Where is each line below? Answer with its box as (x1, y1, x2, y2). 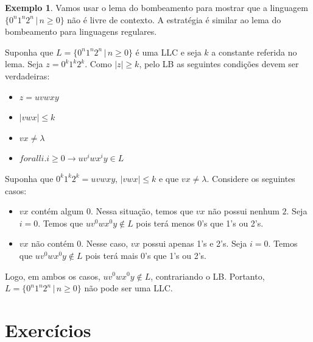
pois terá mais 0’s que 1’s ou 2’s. (85, 249, 207, 261)
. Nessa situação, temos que (90, 205, 194, 217)
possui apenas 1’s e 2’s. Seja (142, 237, 247, 250)
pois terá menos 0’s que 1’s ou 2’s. (136, 216, 264, 229)
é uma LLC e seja (135, 45, 202, 58)
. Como (85, 57, 112, 70)
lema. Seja (5, 57, 43, 70)
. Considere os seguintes (206, 172, 295, 184)
